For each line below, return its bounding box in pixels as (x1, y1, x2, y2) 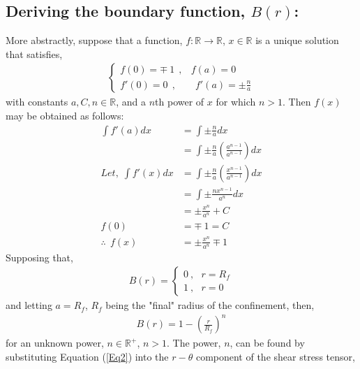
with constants (6, 94, 68, 109)
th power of (155, 94, 204, 109)
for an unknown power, (6, 335, 104, 350)
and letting (6, 298, 52, 312)
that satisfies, (6, 46, 63, 61)
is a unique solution (255, 33, 339, 48)
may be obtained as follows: (6, 108, 124, 123)
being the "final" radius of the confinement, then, (105, 298, 315, 312)
